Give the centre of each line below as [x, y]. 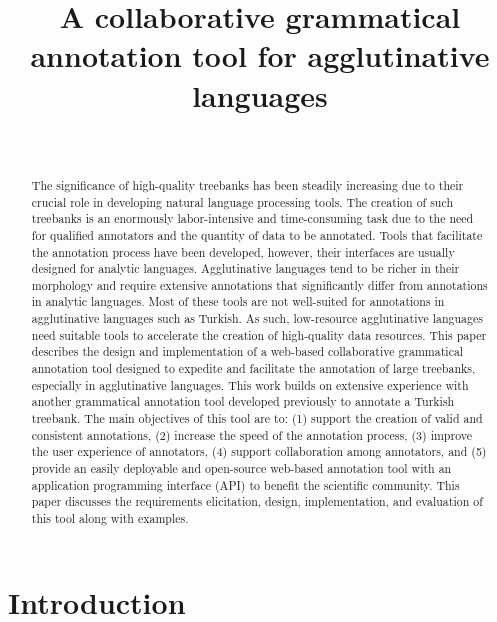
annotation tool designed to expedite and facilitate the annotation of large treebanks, [253, 368]
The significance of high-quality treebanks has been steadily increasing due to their [247, 184]
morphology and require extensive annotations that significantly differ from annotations [259, 284]
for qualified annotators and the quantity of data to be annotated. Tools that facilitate [257, 234]
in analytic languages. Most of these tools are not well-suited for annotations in [238, 301]
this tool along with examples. [110, 518]
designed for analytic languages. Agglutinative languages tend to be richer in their [245, 268]
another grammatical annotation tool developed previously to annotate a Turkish [243, 401]
